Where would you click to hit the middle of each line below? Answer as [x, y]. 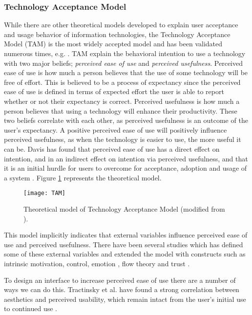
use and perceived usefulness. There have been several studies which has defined [124, 244]
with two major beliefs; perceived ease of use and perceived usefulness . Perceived [123, 63]
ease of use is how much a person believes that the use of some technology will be [126, 72]
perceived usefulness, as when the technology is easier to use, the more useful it [123, 139]
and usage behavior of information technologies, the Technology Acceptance [117, 34]
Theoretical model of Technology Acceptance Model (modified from [124, 208]
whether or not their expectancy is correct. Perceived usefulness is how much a [122, 101]
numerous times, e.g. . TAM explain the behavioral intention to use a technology [125, 53]
